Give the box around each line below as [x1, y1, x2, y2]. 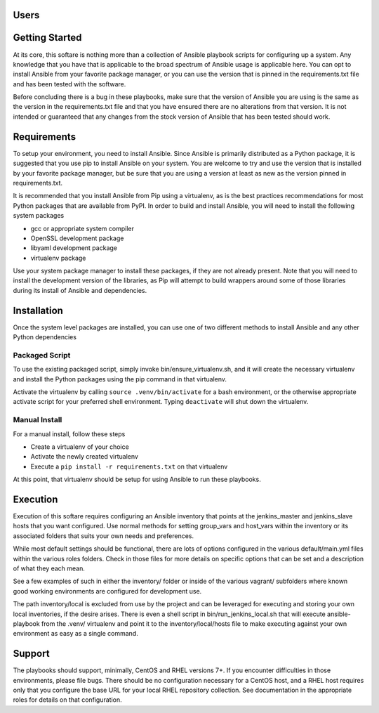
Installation [13, 304, 63, 316]
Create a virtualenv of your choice [30, 443, 129, 451]
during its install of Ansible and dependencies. [13, 286, 147, 294]
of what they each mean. [13, 564, 86, 573]
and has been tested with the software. [13, 79, 126, 88]
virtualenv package [30, 254, 86, 262]
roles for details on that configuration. [13, 695, 122, 704]
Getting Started [13, 32, 82, 44]
